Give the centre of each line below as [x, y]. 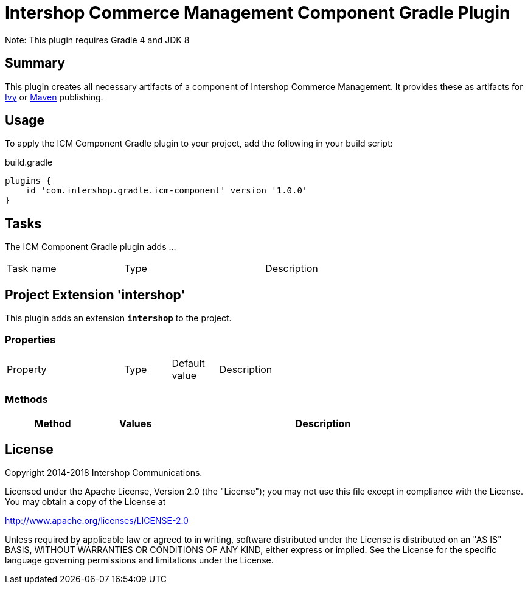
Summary [35, 63]
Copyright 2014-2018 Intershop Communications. [104, 473]
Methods [26, 399]
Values [136, 423]
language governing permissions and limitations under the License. [139, 560]
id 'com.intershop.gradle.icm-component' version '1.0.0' [166, 191]
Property [27, 369]
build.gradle [29, 162]
